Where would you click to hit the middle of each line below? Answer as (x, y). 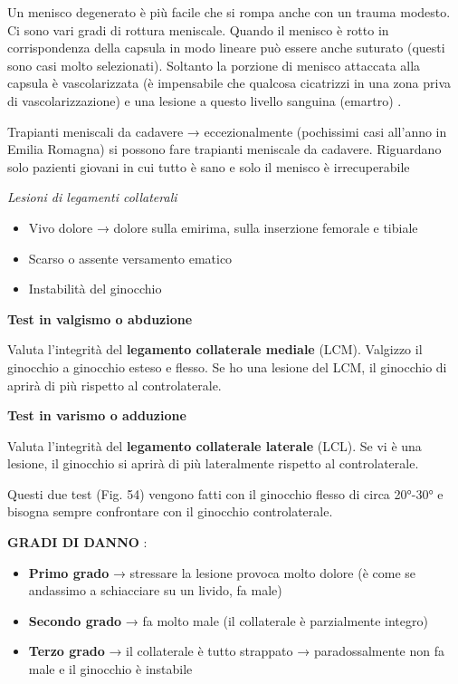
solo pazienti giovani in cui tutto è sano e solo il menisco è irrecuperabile (209, 166)
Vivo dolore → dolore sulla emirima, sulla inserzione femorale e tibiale (223, 227)
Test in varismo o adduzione (97, 415)
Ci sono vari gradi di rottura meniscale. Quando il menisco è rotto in (198, 29)
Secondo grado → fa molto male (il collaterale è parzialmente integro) (228, 620)
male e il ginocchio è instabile (110, 669)
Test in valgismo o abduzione (100, 318)
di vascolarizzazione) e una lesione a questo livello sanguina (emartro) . (205, 100)
